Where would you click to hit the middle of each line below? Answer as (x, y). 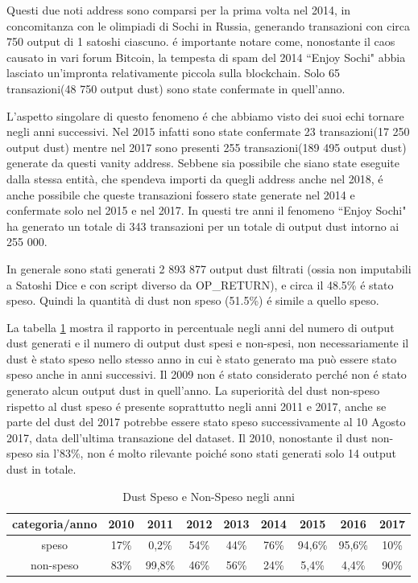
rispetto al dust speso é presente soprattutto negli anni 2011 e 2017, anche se (197, 406)
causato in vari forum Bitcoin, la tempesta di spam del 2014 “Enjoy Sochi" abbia (206, 57)
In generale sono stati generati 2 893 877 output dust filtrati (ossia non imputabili (209, 268)
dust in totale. (41, 469)
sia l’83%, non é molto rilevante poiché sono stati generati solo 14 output (216, 453)
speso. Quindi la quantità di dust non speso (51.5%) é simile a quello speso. (193, 300)
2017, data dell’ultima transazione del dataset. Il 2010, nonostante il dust (187, 437)
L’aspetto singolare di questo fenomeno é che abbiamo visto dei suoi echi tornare (205, 115)
